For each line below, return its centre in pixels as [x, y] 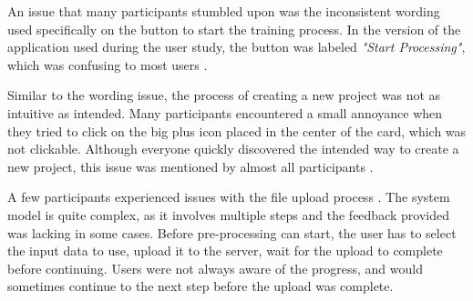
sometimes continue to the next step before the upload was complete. [201, 286]
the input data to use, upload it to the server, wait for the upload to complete [225, 251]
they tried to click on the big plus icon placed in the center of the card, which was [237, 130]
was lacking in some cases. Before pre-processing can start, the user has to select [232, 232]
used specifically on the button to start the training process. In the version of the [234, 29]
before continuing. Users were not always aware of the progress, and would [215, 268]
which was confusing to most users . [108, 64]
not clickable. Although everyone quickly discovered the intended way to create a [233, 149]
